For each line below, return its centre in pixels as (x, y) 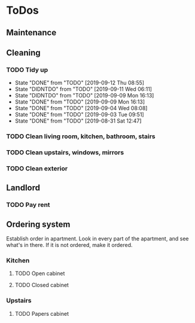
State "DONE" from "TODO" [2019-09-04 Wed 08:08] (81, 108)
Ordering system (38, 224)
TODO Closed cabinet (42, 285)
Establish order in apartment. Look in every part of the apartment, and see (98, 239)
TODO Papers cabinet (42, 313)
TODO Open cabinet (40, 273)
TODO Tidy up (27, 69)
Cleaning (23, 52)
